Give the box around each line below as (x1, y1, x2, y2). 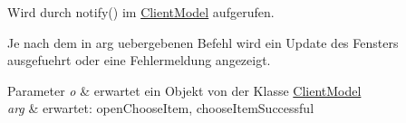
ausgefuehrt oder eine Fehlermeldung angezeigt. (7, 51, 271, 70)
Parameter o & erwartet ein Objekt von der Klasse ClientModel (7, 80, 362, 99)
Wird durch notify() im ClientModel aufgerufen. (7, 3, 275, 21)
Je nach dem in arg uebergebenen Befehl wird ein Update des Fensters (7, 33, 399, 52)
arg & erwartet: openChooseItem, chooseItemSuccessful (7, 99, 314, 118)
